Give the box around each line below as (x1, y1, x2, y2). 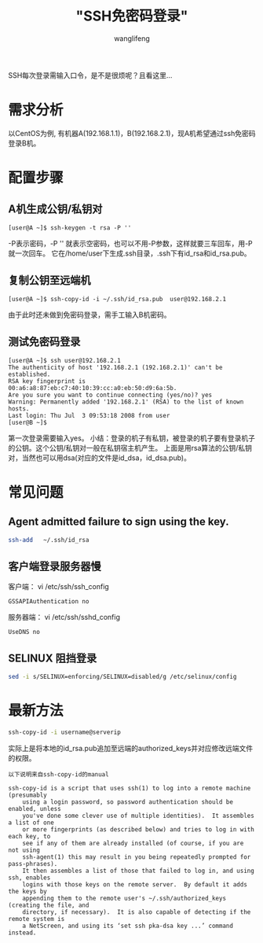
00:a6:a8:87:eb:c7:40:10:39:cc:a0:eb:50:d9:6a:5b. (8, 384, 177, 392)
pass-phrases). (8, 860, 58, 867)
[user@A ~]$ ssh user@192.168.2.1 (8, 356, 122, 364)
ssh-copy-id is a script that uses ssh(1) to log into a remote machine (8, 784, 251, 792)
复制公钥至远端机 (8, 274, 91, 287)
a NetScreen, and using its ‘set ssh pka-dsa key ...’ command (22, 922, 234, 930)
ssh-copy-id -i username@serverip (8, 728, 122, 736)
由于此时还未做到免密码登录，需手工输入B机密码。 (8, 310, 171, 319)
